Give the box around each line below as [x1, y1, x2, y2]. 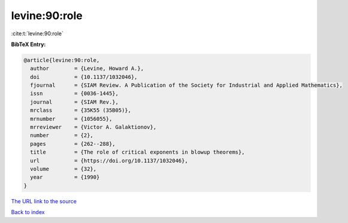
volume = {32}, [30, 166, 97, 172]
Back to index [11, 209, 45, 216]
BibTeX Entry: [11, 41, 46, 48]
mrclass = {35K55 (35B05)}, [30, 107, 132, 114]
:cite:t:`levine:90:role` [11, 30, 64, 37]
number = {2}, [30, 132, 94, 139]
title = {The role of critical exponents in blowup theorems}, [30, 149, 245, 155]
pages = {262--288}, [30, 140, 116, 147]
